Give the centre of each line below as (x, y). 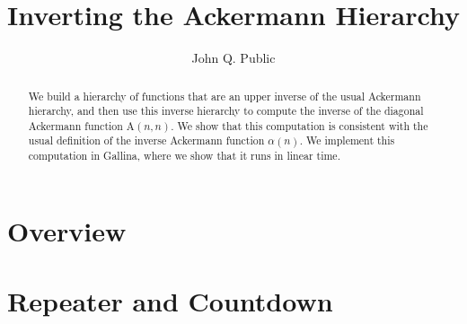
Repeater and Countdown (170, 301)
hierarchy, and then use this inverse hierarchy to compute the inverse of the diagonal (226, 111)
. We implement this (347, 140)
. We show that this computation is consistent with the (300, 125)
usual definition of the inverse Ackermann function (146, 140)
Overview (67, 230)
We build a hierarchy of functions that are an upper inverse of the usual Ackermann (225, 96)
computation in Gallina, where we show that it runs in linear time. (184, 156)
